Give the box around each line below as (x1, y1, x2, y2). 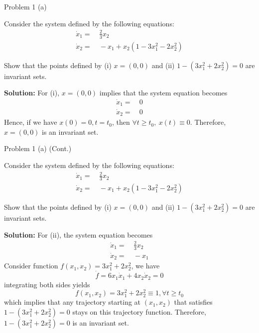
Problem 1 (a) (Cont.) (4, 143, 72, 154)
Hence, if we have (4, 117, 57, 127)
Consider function (4, 260, 58, 271)
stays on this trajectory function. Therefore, (72, 306, 206, 317)
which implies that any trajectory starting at (4, 297, 141, 307)
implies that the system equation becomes (99, 87, 228, 98)
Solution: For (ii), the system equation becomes (4, 229, 153, 240)
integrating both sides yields (4, 279, 90, 289)
